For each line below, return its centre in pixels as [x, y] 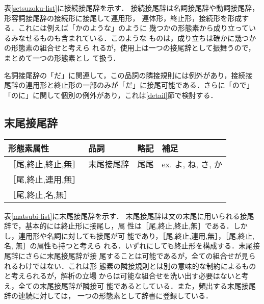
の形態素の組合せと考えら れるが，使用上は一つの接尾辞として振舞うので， [130, 48]
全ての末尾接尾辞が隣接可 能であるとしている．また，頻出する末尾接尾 [137, 285]
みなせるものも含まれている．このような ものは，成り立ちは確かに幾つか [134, 37]
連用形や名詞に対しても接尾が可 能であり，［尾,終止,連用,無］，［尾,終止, [136, 235]
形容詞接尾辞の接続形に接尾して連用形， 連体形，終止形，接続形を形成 [123, 18]
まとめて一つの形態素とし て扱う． [62, 57]
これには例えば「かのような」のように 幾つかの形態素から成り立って [133, 28]
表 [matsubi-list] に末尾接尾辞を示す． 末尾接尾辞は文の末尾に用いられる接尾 [129, 216]
